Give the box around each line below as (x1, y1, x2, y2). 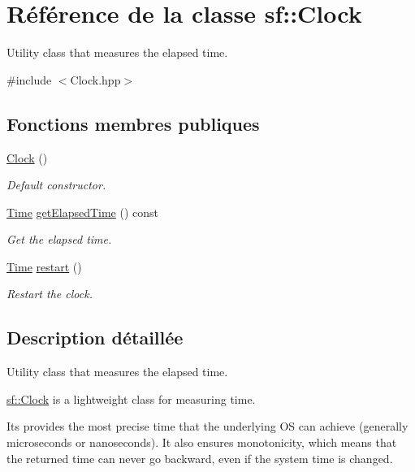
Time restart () (6, 258, 82, 275)
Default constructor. (6, 176, 106, 193)
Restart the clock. (6, 285, 93, 302)
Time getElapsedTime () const (6, 203, 159, 220)
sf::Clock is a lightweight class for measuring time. (6, 390, 256, 407)
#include (6, 71, 52, 88)
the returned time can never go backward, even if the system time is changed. (6, 449, 393, 466)
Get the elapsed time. (6, 231, 112, 248)
